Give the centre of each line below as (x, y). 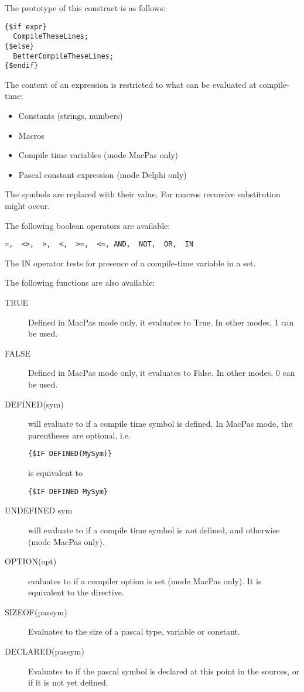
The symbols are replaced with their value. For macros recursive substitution (143, 194)
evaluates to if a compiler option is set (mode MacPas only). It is (145, 580)
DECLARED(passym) (45, 651)
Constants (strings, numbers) (71, 116)
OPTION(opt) (31, 561)
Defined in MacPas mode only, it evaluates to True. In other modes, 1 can (161, 322)
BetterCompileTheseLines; (64, 56)
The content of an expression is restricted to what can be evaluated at (131, 84)
